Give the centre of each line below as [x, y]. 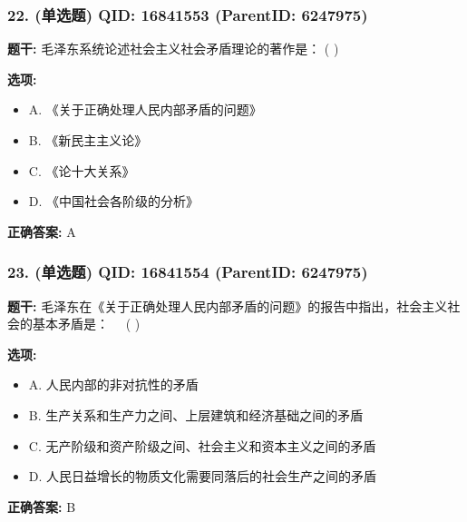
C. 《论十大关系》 [82, 170]
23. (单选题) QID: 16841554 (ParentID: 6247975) [188, 272]
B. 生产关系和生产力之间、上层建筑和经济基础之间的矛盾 [196, 414]
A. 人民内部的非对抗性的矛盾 [113, 384]
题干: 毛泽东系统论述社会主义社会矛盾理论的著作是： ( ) [173, 49]
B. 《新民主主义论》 [88, 140]
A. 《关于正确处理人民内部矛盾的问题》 [145, 109]
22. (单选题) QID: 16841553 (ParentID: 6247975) [188, 14]
